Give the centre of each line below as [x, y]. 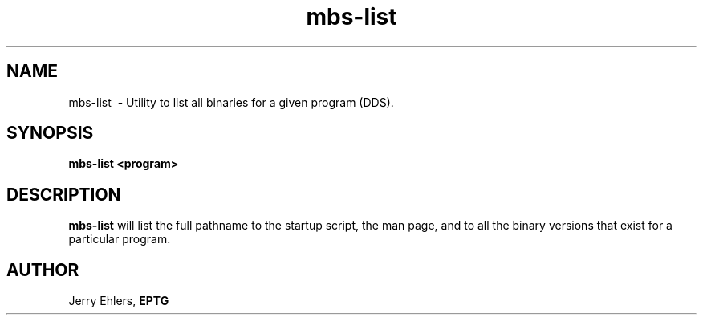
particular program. [120, 239]
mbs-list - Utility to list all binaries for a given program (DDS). [231, 102]
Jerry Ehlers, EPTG [119, 301]
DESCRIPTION [64, 194]
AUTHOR [43, 270]
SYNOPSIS [50, 133]
